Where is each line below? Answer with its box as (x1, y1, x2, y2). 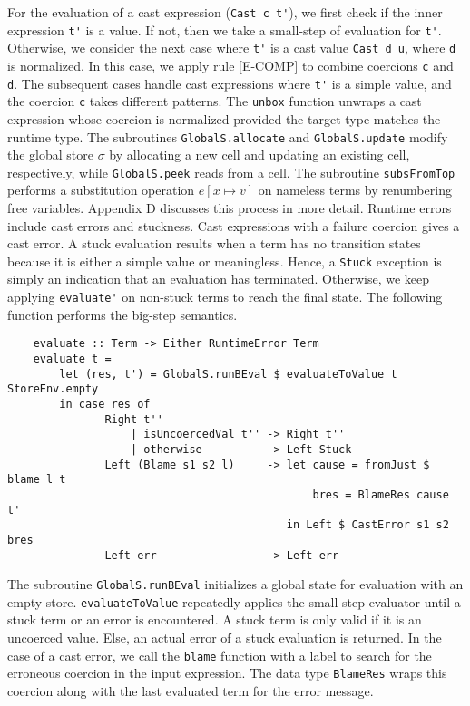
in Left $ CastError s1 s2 (286, 518, 449, 532)
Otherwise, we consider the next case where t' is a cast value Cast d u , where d (7, 38, 456, 57)
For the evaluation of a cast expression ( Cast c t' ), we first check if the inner (7, 3, 443, 21)
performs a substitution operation (7, 180, 195, 199)
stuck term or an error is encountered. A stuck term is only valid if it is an (7, 610, 422, 629)
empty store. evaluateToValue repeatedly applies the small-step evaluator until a (7, 592, 461, 611)
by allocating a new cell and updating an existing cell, (109, 145, 410, 164)
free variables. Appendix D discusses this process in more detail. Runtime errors (7, 198, 452, 218)
